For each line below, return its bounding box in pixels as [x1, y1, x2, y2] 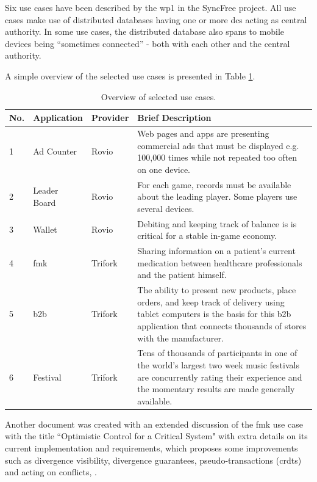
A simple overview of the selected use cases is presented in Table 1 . [5, 69, 255, 82]
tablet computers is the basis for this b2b [137, 307, 291, 320]
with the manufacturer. [137, 331, 224, 344]
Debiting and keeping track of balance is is [137, 217, 297, 230]
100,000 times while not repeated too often [137, 151, 297, 164]
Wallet [33, 223, 57, 236]
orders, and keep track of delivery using [137, 295, 285, 308]
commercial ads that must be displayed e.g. [137, 139, 299, 152]
